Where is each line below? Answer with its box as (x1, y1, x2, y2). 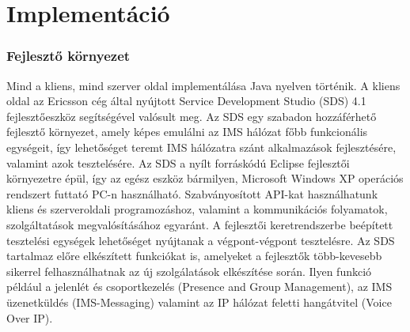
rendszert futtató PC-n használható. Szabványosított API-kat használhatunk (6, 185, 378, 202)
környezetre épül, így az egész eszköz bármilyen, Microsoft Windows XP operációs (6, 170, 404, 187)
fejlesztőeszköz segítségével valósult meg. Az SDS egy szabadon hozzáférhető (6, 108, 377, 124)
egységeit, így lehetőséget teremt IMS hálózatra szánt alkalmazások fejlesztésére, (6, 138, 397, 155)
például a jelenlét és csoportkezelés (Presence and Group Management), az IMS (6, 278, 393, 295)
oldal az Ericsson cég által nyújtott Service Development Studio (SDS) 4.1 (6, 92, 366, 109)
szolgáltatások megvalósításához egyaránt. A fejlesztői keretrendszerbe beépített (6, 216, 393, 232)
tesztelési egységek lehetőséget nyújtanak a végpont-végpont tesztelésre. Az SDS (6, 232, 395, 248)
